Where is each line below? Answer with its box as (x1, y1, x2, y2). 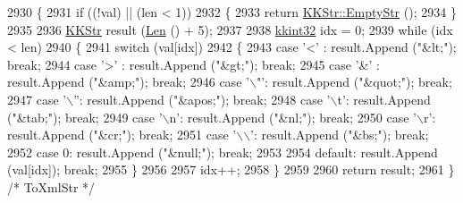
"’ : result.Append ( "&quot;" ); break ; (256, 72, 452, 91)
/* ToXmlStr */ (7, 177, 96, 196)
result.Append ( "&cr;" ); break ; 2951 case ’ (7, 125, 237, 144)
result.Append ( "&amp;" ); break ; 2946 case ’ (7, 72, 249, 91)
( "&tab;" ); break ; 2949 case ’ (7, 107, 163, 126)
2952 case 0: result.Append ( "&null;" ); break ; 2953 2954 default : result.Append (7, 142, 438, 161)
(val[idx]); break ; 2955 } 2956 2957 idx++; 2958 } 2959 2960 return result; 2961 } (7, 160, 455, 179)
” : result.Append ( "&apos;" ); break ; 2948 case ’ (73, 89, 331, 108)
